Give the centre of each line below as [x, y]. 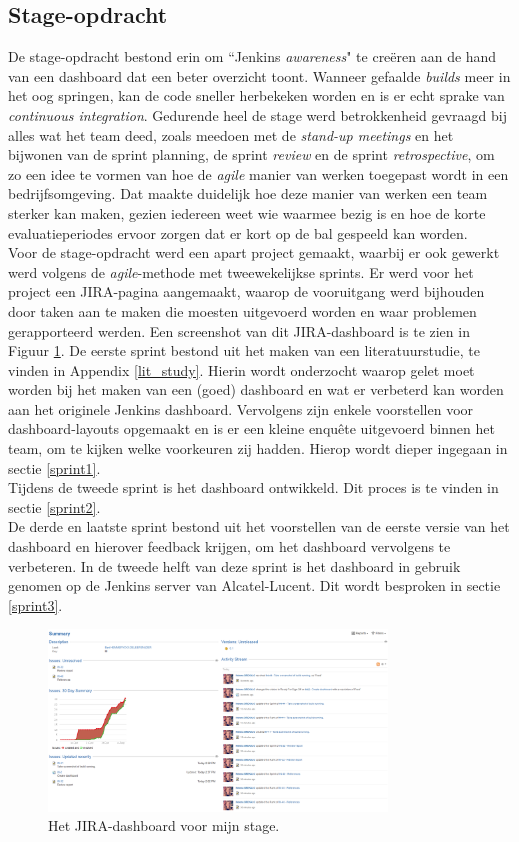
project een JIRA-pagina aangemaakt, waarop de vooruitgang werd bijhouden [246, 291]
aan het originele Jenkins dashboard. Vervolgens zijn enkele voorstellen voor [241, 408]
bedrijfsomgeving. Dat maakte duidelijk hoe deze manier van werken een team [248, 193]
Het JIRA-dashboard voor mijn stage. [164, 825]
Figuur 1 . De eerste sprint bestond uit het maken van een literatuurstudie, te [244, 350]
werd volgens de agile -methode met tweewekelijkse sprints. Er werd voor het [241, 271]
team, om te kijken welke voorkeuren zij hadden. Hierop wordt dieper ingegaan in [258, 448]
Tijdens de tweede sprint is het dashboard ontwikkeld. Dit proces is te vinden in [253, 487]
